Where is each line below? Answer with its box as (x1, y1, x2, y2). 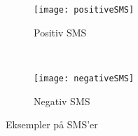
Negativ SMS (34, 93, 90, 108)
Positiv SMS (34, 25, 87, 39)
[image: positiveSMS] (34, 5, 134, 15)
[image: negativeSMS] (34, 73, 134, 83)
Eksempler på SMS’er (6, 117, 98, 132)
